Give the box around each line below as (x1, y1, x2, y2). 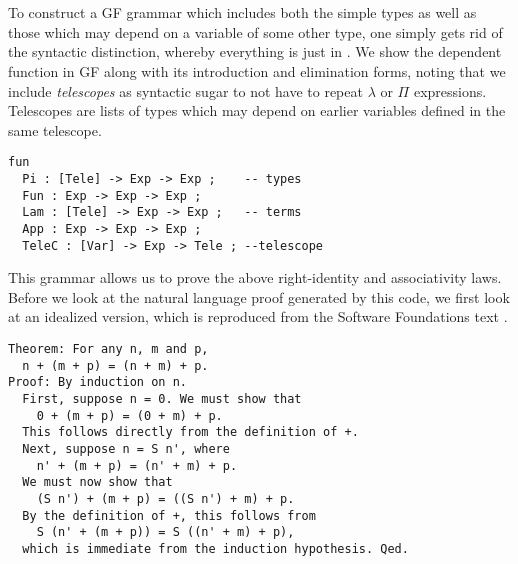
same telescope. (8, 119, 102, 140)
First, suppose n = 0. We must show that (22, 392, 302, 407)
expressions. (413, 80, 487, 101)
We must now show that (22, 475, 173, 490)
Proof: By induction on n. (8, 375, 187, 390)
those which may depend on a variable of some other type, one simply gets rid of (8, 21, 503, 42)
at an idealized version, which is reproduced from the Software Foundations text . (8, 306, 508, 327)
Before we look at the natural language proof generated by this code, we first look (8, 286, 510, 307)
